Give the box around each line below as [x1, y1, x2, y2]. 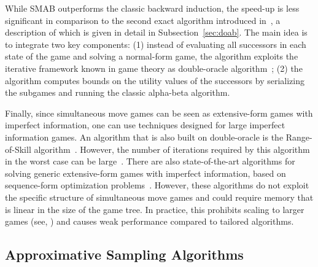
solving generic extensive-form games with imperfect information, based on [5, 166, 286, 179]
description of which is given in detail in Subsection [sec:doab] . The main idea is [5, 26, 308, 39]
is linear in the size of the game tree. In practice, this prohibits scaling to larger [5, 203, 304, 215]
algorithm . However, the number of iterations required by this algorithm [34, 142, 310, 155]
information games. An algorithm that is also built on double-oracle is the [5, 130, 284, 143]
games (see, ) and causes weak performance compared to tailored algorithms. [5, 215, 294, 228]
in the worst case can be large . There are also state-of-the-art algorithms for [5, 155, 295, 168]
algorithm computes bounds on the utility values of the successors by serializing [5, 74, 304, 87]
